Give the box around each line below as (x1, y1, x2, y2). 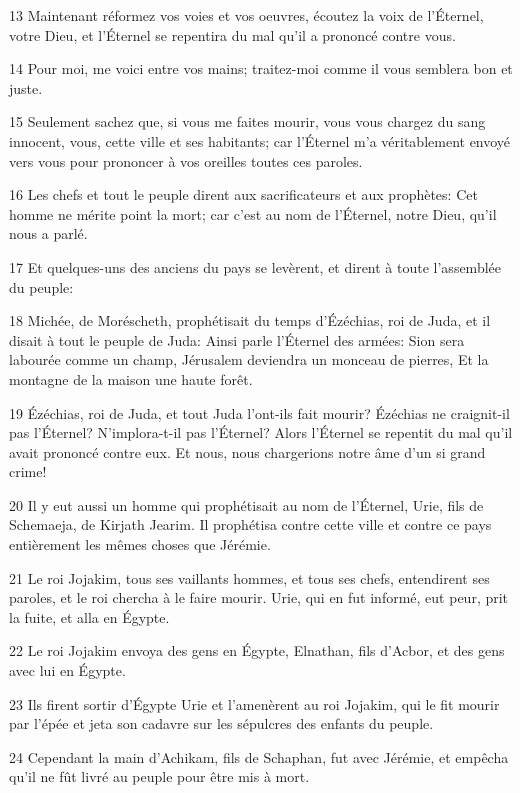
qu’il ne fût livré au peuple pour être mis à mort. (9, 766, 310, 787)
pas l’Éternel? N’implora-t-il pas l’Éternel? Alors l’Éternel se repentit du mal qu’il (9, 422, 513, 443)
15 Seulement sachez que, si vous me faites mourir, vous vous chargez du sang (9, 111, 486, 132)
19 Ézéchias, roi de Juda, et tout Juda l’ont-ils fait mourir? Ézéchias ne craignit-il (9, 402, 510, 423)
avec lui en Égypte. (9, 660, 126, 681)
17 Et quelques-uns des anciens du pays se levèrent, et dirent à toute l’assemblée (9, 256, 501, 277)
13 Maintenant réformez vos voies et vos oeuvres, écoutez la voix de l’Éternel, (9, 5, 484, 25)
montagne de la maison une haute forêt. (9, 368, 253, 389)
